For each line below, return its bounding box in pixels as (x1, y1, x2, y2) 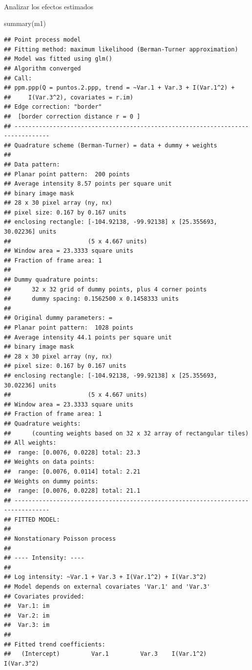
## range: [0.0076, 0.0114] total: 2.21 (4, 468, 141, 475)
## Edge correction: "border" (4, 103, 102, 111)
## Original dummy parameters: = (4, 314, 112, 322)
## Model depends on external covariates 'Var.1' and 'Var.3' (4, 583, 210, 591)
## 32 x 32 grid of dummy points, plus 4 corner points (4, 286, 207, 293)
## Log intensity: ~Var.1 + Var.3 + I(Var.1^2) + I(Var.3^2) (4, 574, 207, 581)
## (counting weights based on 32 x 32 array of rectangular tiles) (4, 430, 249, 437)
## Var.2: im (4, 612, 50, 619)
